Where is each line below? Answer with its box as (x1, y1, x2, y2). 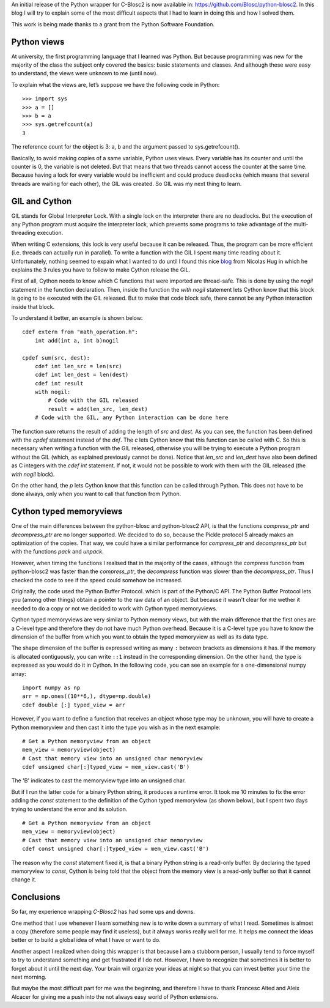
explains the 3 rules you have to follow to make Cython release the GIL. (11, 266, 191, 273)
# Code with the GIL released (48, 397, 139, 404)
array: (11, 670, 27, 677)
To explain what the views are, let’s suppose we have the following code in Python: (11, 81, 220, 88)
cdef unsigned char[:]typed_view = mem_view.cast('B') (22, 763, 190, 771)
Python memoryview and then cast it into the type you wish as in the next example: (11, 724, 221, 731)
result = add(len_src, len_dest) (48, 406, 148, 412)
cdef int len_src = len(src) (34, 363, 122, 369)
